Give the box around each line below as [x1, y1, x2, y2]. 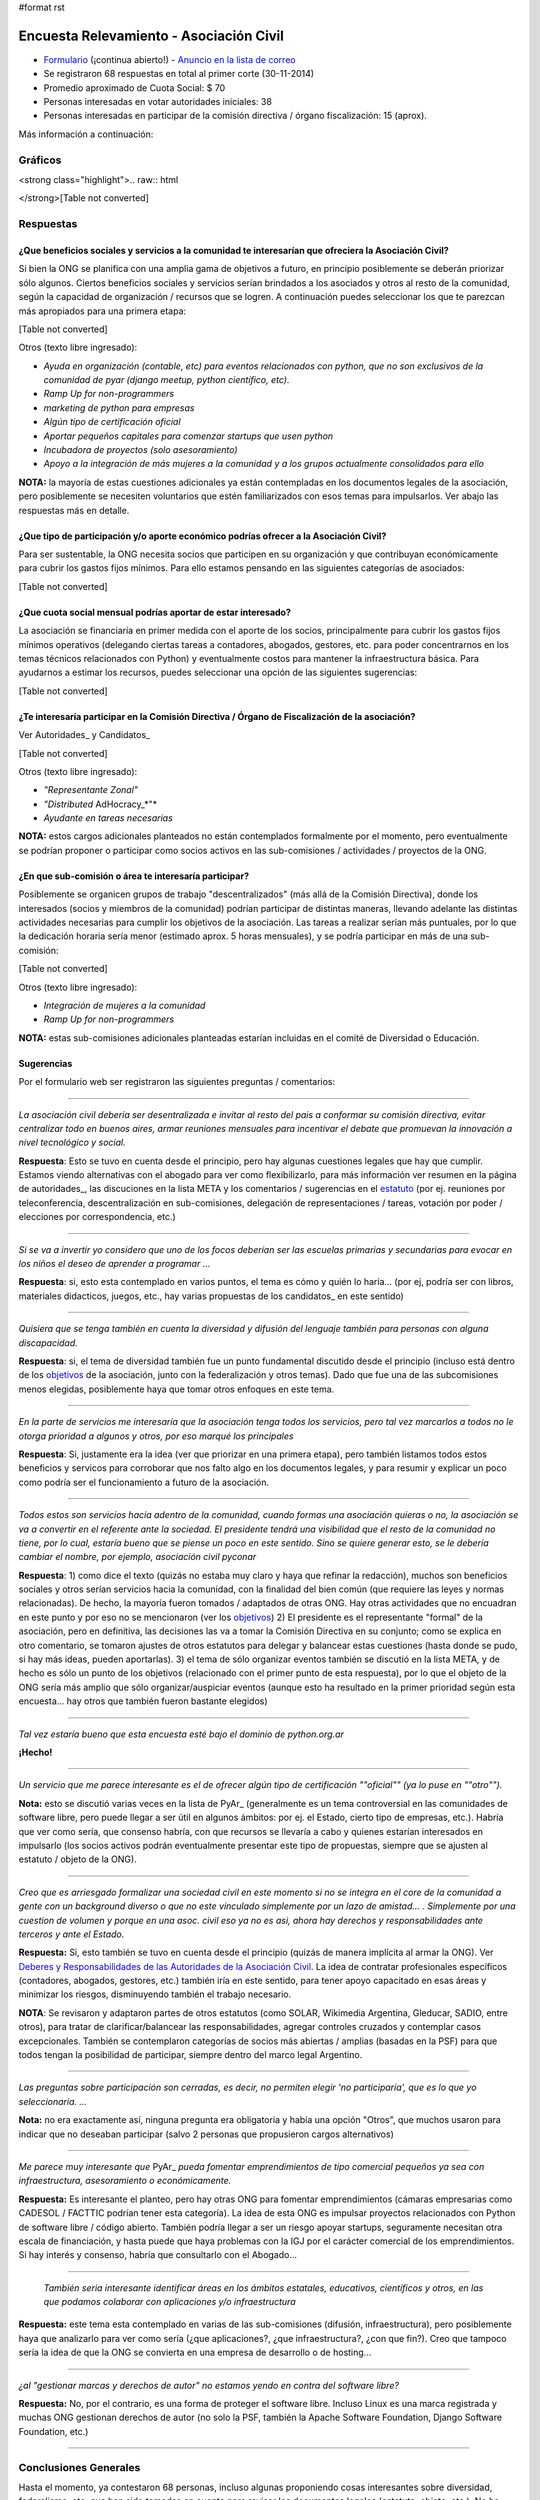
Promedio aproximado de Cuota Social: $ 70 [43, 81, 226, 94]
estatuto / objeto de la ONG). [18, 1853, 137, 1865]
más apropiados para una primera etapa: [18, 305, 187, 317]
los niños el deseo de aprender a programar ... [18, 1258, 211, 1270]
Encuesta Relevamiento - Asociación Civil [18, 27, 284, 44]
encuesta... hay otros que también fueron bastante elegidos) [18, 1695, 269, 1707]
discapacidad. [18, 1336, 79, 1349]
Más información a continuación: [18, 128, 154, 140]
